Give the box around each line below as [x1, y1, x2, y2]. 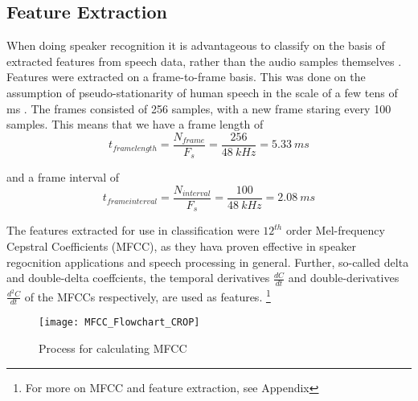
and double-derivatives [288, 269, 400, 286]
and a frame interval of [6, 169, 120, 186]
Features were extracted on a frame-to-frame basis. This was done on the [6, 68, 366, 85]
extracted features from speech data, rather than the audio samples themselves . [6, 52, 402, 69]
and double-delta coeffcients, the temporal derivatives [6, 269, 270, 286]
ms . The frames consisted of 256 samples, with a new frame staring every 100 [6, 100, 391, 117]
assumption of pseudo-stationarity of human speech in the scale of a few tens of [6, 84, 398, 100]
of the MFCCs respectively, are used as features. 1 [24, 286, 271, 305]
